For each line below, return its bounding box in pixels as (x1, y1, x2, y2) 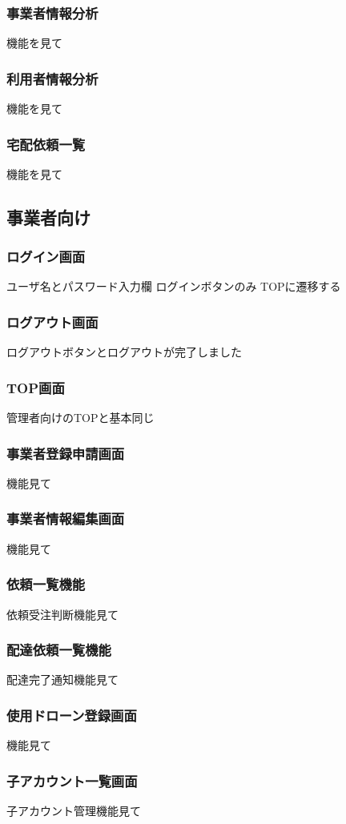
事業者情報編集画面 (6, 508, 125, 529)
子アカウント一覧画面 (6, 770, 138, 790)
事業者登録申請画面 (6, 443, 125, 463)
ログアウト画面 (6, 312, 99, 332)
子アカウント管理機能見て (6, 802, 141, 818)
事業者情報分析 (6, 2, 99, 22)
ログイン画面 (6, 247, 86, 267)
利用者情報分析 (6, 68, 99, 88)
